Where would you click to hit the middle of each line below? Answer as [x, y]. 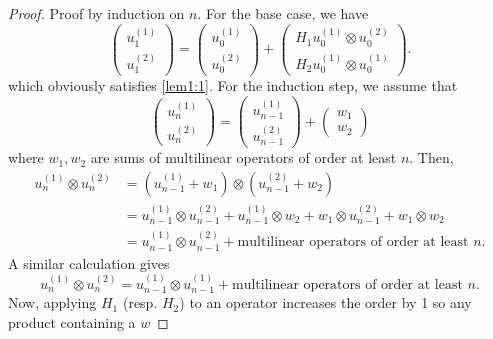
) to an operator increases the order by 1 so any [325, 302]
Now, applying [52, 302]
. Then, [431, 157]
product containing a [72, 321]
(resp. [140, 302]
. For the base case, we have [283, 13]
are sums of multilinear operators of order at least [243, 157]
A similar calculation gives [89, 262]
